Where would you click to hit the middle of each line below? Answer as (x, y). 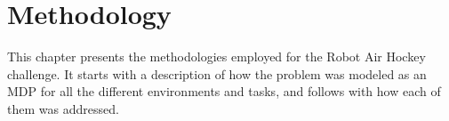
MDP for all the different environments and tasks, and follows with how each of (224, 91)
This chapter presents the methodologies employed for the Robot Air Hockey (216, 56)
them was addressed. (63, 108)
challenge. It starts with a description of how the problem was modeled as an (217, 73)
